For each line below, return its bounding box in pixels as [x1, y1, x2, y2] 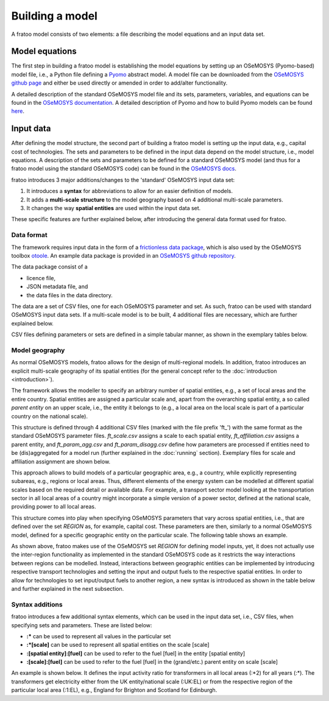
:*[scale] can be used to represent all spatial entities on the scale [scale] [26, 641, 210, 649]
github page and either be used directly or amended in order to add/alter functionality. [11, 79, 228, 86]
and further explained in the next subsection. [11, 585, 124, 592]
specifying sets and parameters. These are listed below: [11, 621, 152, 629]
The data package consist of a [11, 263, 88, 270]
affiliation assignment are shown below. [11, 457, 111, 465]
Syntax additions [11, 600, 63, 608]
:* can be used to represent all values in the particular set [26, 632, 171, 639]
